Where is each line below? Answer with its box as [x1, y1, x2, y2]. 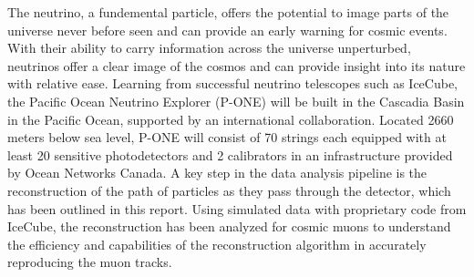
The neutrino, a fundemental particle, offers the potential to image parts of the [7, 3, 449, 21]
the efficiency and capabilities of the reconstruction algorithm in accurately [7, 234, 427, 253]
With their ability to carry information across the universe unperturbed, [7, 38, 411, 57]
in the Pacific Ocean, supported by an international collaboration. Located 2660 [7, 109, 454, 128]
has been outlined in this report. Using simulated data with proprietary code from [7, 199, 467, 218]
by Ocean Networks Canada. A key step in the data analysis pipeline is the [7, 163, 428, 182]
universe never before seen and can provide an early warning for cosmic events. [7, 20, 448, 39]
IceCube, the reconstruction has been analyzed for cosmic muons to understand [7, 217, 451, 236]
